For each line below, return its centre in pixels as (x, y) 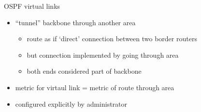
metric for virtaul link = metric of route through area (95, 87)
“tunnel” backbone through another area (75, 22)
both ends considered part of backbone (84, 71)
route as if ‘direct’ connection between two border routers (112, 39)
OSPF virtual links (32, 6)
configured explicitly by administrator (71, 104)
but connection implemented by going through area (103, 55)
